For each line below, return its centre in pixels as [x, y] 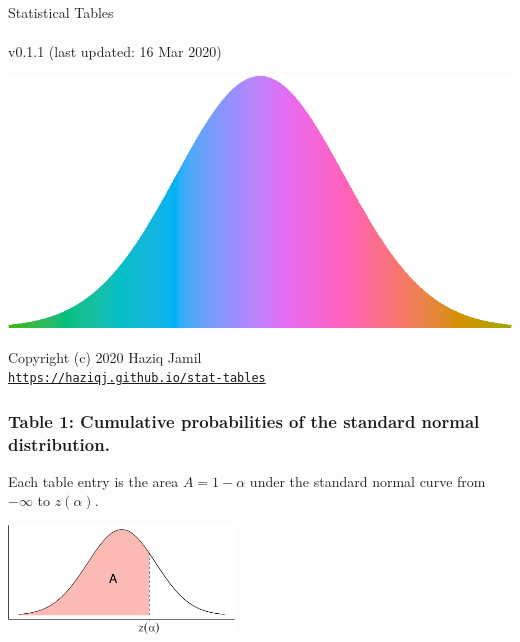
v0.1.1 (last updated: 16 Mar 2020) [115, 50]
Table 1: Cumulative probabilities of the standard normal [244, 420]
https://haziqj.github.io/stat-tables [137, 378]
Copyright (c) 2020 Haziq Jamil [105, 356]
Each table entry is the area [93, 480]
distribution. [59, 443]
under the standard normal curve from [367, 480]
